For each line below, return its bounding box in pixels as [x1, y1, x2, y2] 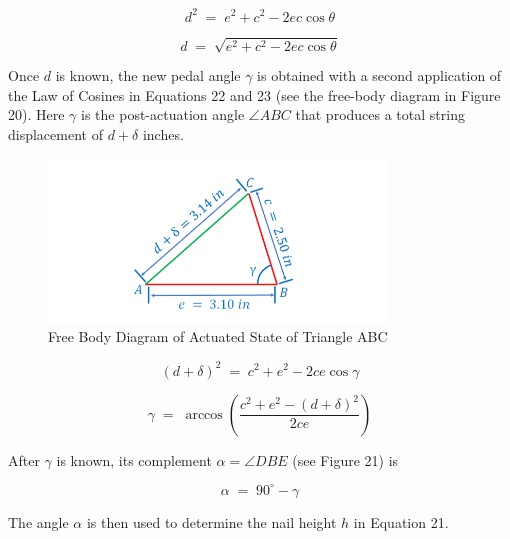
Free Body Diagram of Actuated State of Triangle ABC [48, 326, 388, 347]
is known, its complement [56, 449, 212, 470]
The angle [8, 511, 69, 532]
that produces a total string [295, 104, 465, 125]
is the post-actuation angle [81, 104, 245, 125]
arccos [185, 407, 223, 422]
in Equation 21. [353, 511, 449, 532]
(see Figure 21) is [292, 449, 399, 470]
